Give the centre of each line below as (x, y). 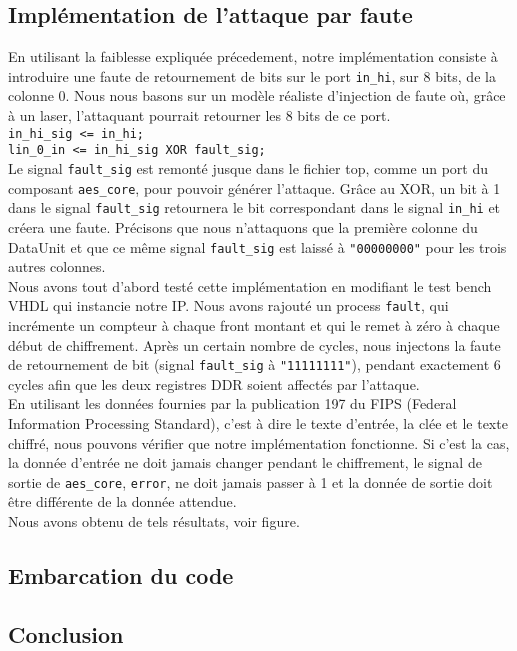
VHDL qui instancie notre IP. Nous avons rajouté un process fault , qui (228, 305)
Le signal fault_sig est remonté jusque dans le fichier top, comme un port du (248, 167)
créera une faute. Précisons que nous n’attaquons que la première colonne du (243, 226)
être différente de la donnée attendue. (122, 501)
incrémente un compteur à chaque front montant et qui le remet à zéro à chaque (254, 325)
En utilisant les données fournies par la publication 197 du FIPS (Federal (232, 403)
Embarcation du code (121, 575)
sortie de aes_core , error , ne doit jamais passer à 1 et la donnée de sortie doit (250, 481)
